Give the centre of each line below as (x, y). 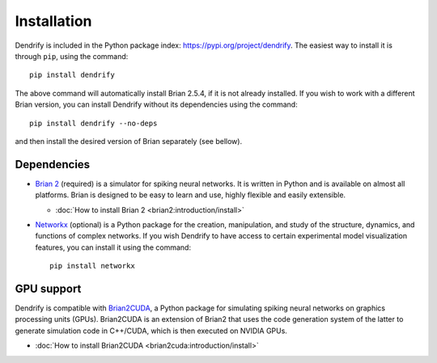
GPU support (48, 288)
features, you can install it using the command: (113, 247)
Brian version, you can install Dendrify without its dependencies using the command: (157, 104)
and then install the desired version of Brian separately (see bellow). (129, 141)
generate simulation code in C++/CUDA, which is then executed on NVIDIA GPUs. (151, 331)
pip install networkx (92, 266)
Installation (53, 21)
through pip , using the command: (72, 56)
